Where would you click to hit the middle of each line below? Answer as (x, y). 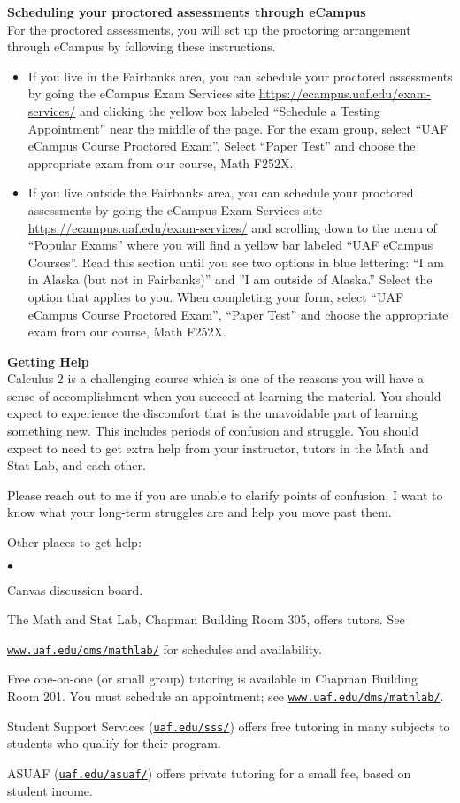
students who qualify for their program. (114, 743)
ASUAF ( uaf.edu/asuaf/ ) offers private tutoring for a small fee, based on (209, 772)
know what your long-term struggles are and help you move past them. (199, 512)
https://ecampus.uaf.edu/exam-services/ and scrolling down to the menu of (232, 227)
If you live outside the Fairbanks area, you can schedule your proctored (221, 193)
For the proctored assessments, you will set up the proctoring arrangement (209, 29)
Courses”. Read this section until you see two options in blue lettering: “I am (236, 262)
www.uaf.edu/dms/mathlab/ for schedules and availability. (165, 649)
